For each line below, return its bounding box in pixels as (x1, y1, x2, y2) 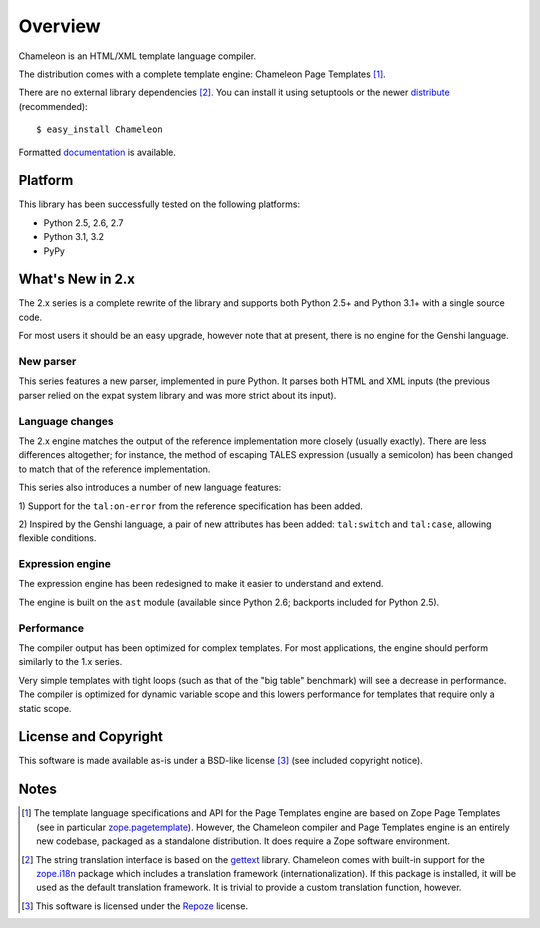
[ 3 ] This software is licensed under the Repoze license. (21, 900, 249, 912)
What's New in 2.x (18, 271, 135, 288)
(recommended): (18, 100, 89, 112)
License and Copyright (18, 728, 164, 745)
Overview (18, 15, 101, 37)
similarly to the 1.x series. (18, 656, 123, 668)
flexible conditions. (18, 532, 97, 544)
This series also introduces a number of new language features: (18, 481, 282, 494)
